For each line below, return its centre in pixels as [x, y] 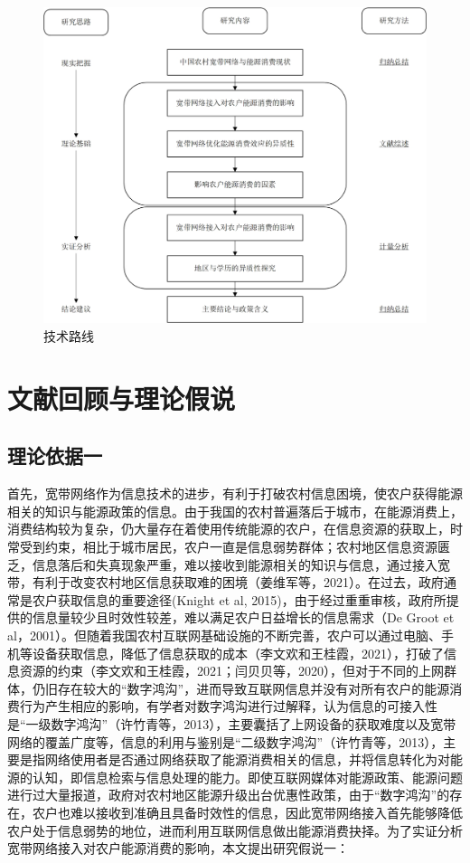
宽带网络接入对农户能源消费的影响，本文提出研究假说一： [178, 848]
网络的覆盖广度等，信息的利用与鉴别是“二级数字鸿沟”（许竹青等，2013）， [226, 741]
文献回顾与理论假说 [122, 398]
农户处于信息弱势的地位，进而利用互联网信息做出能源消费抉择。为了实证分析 [235, 830]
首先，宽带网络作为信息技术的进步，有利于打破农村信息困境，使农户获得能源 [235, 493]
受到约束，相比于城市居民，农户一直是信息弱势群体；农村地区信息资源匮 [235, 547]
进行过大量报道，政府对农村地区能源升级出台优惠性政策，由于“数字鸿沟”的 [229, 795]
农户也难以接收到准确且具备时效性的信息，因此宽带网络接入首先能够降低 [247, 812]
